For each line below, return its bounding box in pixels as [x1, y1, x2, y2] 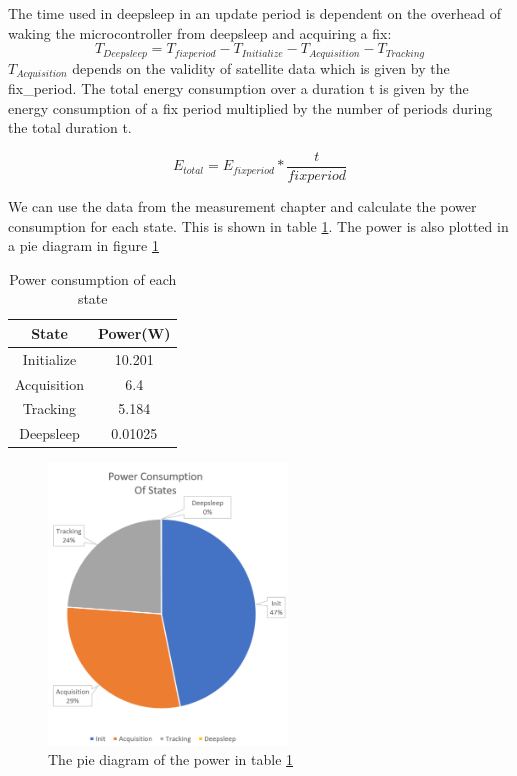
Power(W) [97, 322, 171, 343]
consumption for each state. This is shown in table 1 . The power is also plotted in [8, 215, 509, 236]
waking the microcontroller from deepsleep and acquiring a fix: [8, 22, 392, 43]
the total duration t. [8, 117, 132, 138]
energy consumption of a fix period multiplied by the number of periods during [8, 97, 493, 118]
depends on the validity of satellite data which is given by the [72, 57, 450, 78]
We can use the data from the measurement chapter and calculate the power [8, 195, 477, 216]
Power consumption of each [9, 268, 177, 289]
